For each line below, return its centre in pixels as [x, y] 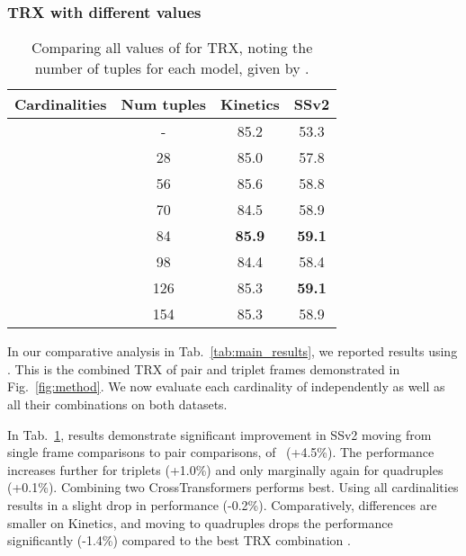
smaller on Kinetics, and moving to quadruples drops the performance [200, 522]
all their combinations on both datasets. [117, 404]
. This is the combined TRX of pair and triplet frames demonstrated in [204, 368]
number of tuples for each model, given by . [172, 68]
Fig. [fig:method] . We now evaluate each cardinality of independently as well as [226, 386]
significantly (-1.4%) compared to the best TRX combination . [179, 540]
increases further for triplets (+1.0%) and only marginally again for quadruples [225, 469]
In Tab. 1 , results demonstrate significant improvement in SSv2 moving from [220, 434]
